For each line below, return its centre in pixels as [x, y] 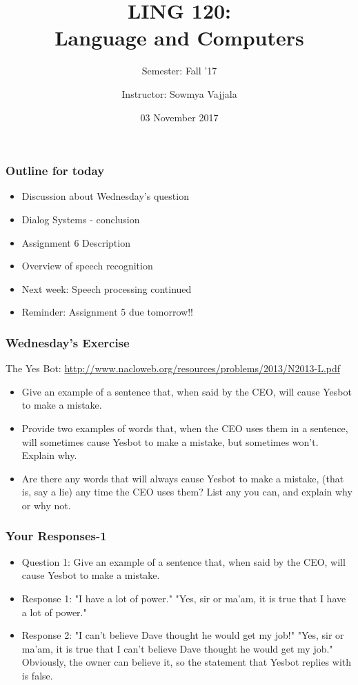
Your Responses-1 [56, 536]
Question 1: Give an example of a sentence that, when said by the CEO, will [183, 561]
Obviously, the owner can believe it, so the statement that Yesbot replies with [187, 662]
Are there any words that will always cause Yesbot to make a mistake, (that [183, 478]
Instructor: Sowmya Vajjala [179, 93]
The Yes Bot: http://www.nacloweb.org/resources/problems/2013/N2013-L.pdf [173, 368]
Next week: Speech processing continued [107, 288]
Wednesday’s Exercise [68, 342]
